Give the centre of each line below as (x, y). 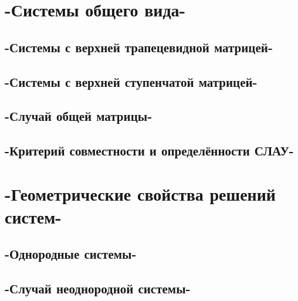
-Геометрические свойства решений (140, 193)
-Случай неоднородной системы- (98, 288)
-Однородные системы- (71, 254)
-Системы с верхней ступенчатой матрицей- (131, 81)
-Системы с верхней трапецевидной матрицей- (139, 47)
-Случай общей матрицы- (79, 116)
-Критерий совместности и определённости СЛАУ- (149, 150)
